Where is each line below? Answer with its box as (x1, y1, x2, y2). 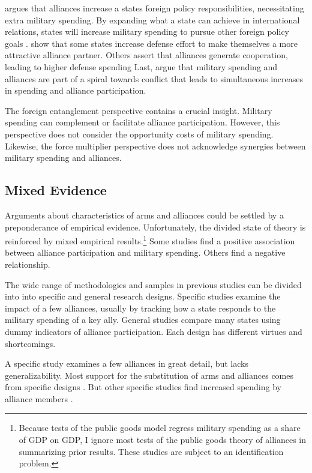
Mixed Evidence (5, 181, 107, 199)
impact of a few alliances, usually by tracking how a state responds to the (5, 301, 276, 314)
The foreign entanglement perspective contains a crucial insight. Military (5, 104, 272, 116)
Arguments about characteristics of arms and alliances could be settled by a (5, 208, 284, 221)
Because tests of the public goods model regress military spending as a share (19, 421, 301, 434)
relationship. (5, 258, 50, 270)
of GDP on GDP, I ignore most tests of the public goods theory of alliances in (19, 433, 307, 446)
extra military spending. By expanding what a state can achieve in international (5, 13, 300, 26)
